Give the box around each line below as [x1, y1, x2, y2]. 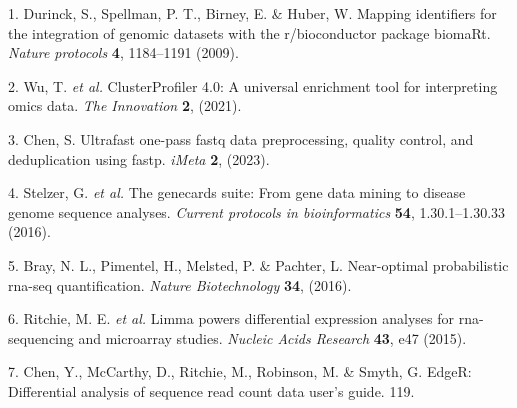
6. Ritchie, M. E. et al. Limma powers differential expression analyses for [8, 308, 455, 329]
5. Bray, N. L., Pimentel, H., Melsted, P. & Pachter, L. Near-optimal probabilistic [8, 254, 509, 275]
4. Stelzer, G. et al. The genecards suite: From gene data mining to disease [8, 182, 466, 203]
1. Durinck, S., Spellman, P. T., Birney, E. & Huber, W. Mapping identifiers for [8, 3, 497, 23]
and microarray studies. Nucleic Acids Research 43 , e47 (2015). [78, 327, 467, 348]
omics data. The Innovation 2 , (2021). [8, 95, 242, 116]
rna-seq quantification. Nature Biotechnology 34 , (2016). [8, 274, 352, 295]
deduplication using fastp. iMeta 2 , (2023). [8, 148, 270, 169]
